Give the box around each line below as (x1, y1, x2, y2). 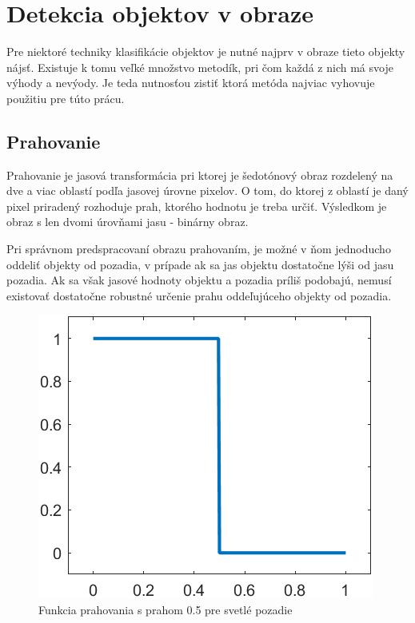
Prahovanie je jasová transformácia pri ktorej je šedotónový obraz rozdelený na (6, 166, 393, 183)
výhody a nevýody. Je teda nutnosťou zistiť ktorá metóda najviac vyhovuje (6, 74, 375, 91)
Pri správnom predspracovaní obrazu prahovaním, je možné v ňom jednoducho (6, 240, 391, 257)
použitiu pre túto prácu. (6, 89, 125, 106)
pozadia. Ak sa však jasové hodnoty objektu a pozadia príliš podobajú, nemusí (6, 272, 392, 288)
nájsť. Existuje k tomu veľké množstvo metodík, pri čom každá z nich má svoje (6, 58, 393, 75)
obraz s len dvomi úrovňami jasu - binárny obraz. (6, 213, 249, 230)
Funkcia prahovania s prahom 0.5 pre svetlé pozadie (38, 601, 293, 618)
